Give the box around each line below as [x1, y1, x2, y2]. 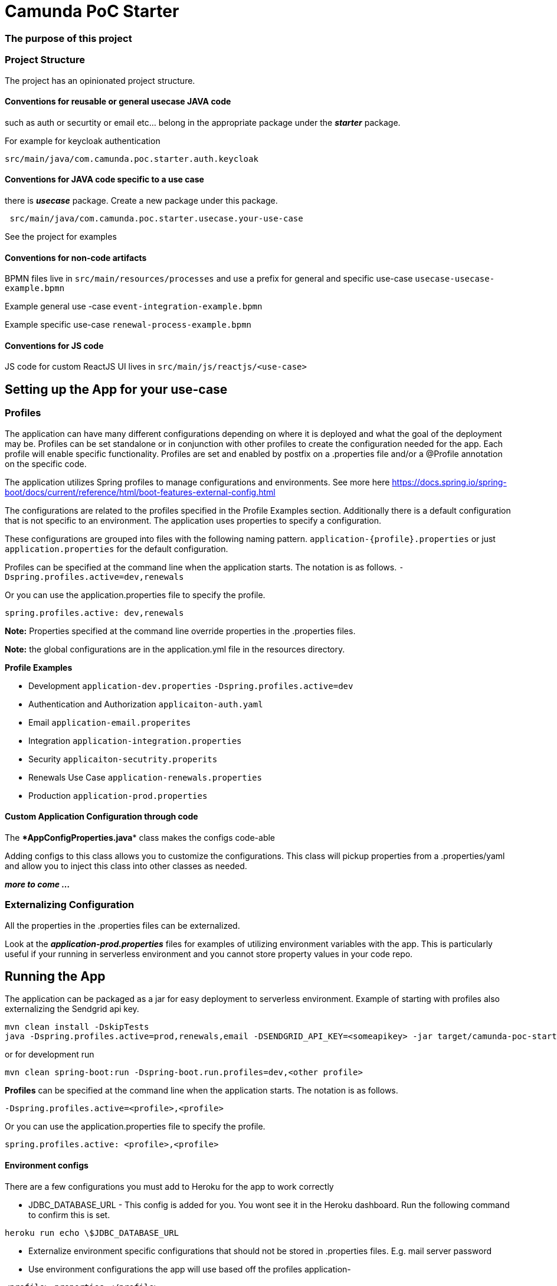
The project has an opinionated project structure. [5, 75, 195, 86]
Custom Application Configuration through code [5, 811, 198, 822]
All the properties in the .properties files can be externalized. [5, 920, 240, 931]
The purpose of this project [5, 32, 132, 44]
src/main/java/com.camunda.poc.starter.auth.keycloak [5, 154, 258, 164]
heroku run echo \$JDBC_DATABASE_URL [5, 1228, 179, 1238]
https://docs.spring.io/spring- [392, 476, 507, 487]
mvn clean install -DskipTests [5, 1022, 149, 1032]
